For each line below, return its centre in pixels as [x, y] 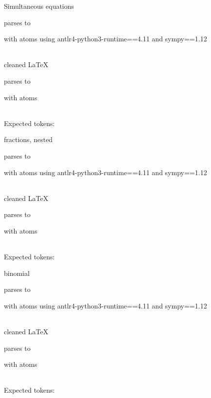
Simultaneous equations [39, 6]
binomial [17, 273]
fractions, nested [28, 139]
